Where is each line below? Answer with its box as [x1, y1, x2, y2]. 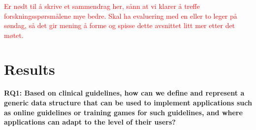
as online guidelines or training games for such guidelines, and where [4, 107, 243, 117]
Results [4, 59, 55, 79]
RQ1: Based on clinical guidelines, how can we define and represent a [4, 88, 245, 98]
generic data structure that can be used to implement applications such [4, 97, 252, 107]
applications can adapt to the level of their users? [4, 117, 176, 127]
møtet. [4, 30, 24, 40]
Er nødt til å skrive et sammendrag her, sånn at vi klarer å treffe [4, 1, 200, 11]
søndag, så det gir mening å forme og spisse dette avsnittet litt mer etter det [4, 20, 235, 31]
